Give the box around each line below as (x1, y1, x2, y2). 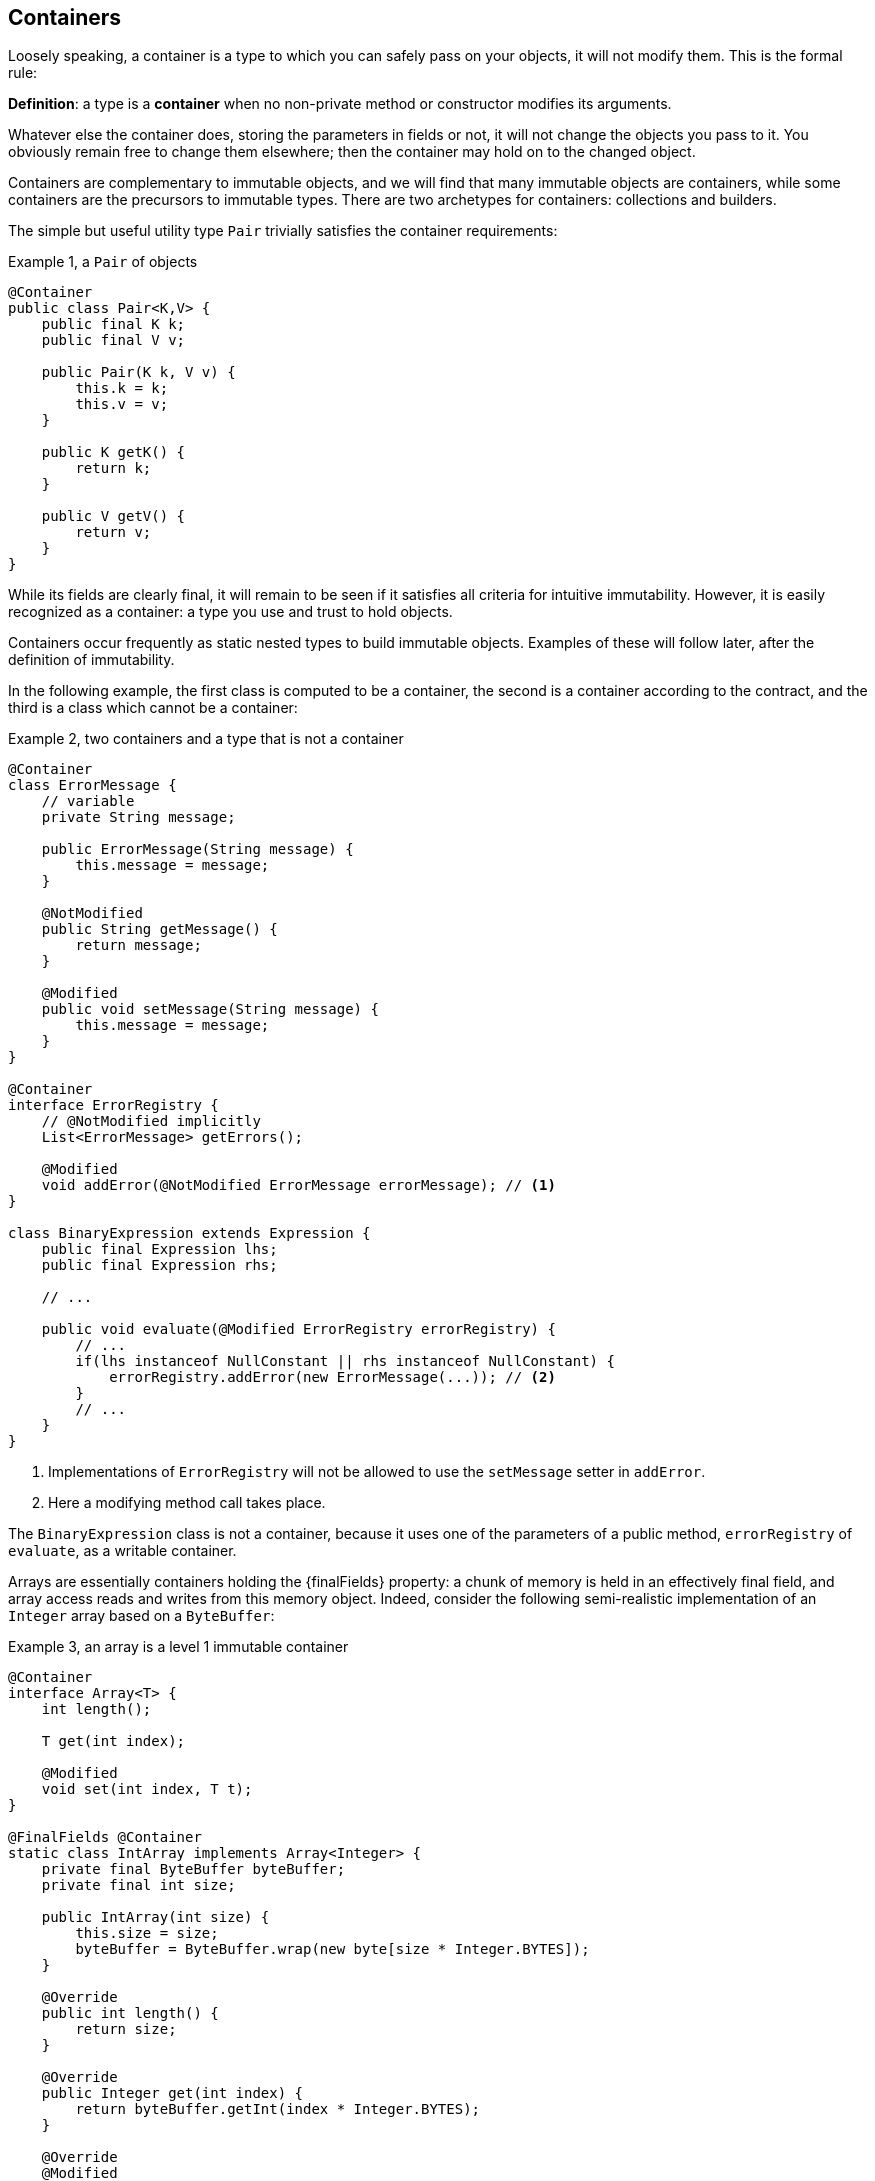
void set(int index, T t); (41, 1781, 253, 1798)
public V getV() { (41, 508, 186, 525)
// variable (41, 793, 135, 810)
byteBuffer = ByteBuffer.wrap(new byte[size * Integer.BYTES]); (75, 1941, 590, 1958)
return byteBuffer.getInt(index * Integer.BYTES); (75, 2101, 481, 2118)
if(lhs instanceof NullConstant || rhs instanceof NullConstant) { (75, 1353, 615, 1370)
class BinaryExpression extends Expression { (8, 1225, 371, 1242)
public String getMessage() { (41, 921, 278, 938)
